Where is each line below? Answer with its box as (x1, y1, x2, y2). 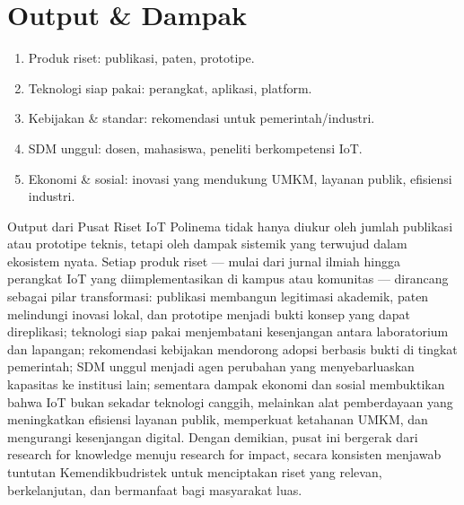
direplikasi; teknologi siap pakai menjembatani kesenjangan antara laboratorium (7, 322, 449, 341)
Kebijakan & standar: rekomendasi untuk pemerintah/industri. (28, 109, 375, 127)
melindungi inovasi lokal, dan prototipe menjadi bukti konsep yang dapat (7, 304, 411, 323)
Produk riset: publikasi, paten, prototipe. (28, 48, 255, 67)
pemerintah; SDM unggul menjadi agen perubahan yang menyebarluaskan (7, 357, 415, 376)
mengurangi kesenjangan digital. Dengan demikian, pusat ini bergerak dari (7, 427, 418, 446)
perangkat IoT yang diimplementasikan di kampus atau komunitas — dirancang (7, 269, 449, 288)
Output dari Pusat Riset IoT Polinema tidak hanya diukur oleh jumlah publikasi (7, 216, 453, 235)
